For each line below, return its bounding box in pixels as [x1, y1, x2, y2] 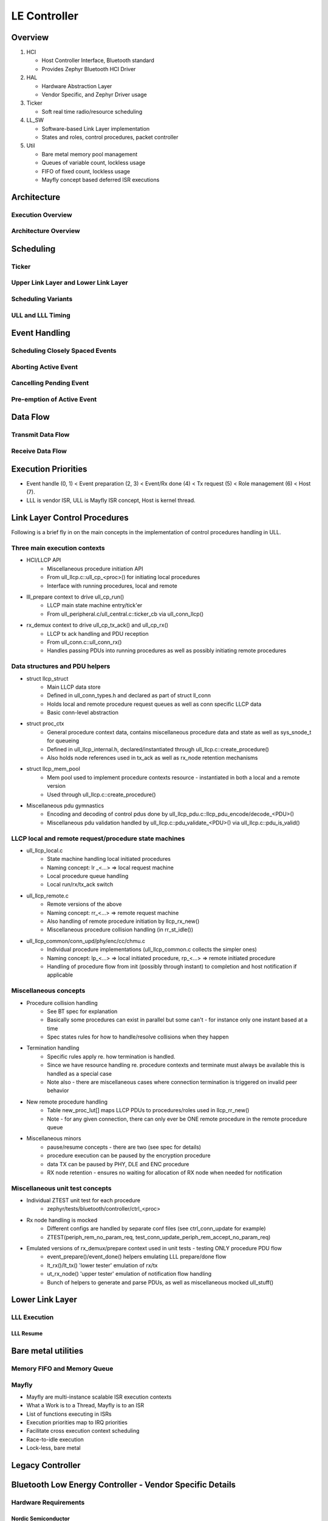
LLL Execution [11, 1313, 54, 1321]
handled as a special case [47, 1070, 112, 1077]
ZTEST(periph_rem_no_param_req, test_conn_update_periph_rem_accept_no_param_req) [47, 1233, 271, 1241]
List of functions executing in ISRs [26, 1410, 112, 1418]
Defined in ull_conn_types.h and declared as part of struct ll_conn [47, 692, 211, 699]
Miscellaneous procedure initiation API [47, 565, 143, 572]
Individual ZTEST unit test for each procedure [26, 1197, 141, 1204]
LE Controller [11, 9, 79, 23]
